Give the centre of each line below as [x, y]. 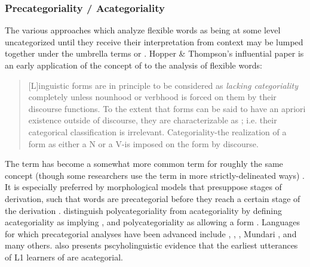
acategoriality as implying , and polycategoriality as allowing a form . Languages [153, 222]
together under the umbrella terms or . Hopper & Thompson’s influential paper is [154, 53]
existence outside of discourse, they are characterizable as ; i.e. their [153, 120]
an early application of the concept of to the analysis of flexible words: [133, 65]
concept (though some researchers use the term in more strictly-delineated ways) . [155, 175]
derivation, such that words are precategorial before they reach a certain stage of [153, 198]
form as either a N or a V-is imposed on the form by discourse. [143, 143]
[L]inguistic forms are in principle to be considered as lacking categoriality [163, 85]
